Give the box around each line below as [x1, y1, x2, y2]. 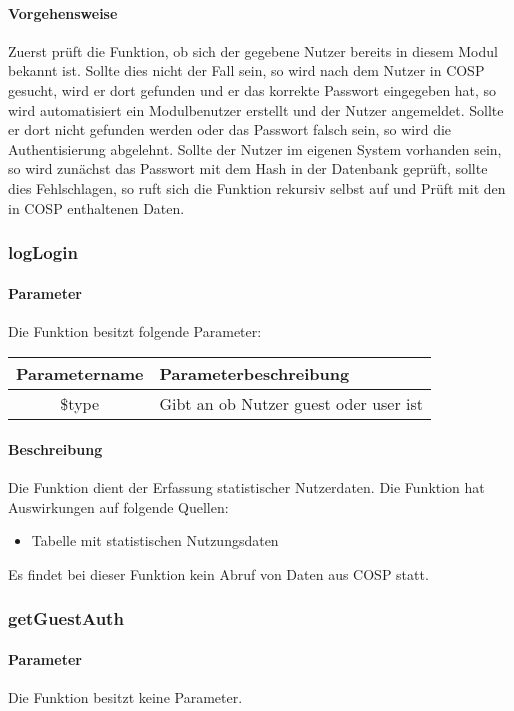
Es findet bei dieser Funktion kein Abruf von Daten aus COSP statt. [8, 563, 429, 584]
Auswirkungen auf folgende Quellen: [8, 496, 229, 517]
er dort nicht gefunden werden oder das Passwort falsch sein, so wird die [8, 119, 452, 140]
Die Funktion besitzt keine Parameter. [8, 687, 243, 708]
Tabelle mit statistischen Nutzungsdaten [31, 530, 279, 551]
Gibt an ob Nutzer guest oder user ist [159, 392, 424, 416]
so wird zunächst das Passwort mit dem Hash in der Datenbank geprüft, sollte [8, 158, 488, 179]
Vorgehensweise [8, 2, 118, 23]
